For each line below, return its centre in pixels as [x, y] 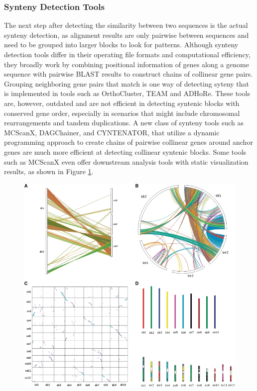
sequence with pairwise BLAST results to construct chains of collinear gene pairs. [128, 74]
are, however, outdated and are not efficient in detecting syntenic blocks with [122, 103]
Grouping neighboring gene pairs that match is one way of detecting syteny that [127, 83]
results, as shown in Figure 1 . [49, 171]
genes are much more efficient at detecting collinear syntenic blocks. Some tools [125, 151]
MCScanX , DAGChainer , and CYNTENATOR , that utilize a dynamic [112, 132]
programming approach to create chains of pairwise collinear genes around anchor [128, 142]
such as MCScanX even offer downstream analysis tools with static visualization [126, 161]
